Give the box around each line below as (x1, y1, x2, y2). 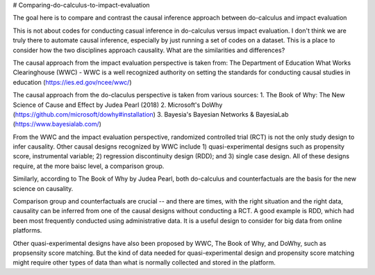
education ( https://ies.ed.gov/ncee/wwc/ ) (12, 78, 132, 86)
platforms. (12, 226, 42, 235)
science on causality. (12, 184, 74, 192)
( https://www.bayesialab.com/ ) (12, 120, 102, 128)
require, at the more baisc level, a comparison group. (12, 162, 165, 170)
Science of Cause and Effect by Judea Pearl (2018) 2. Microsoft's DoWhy (12, 101, 223, 109)
